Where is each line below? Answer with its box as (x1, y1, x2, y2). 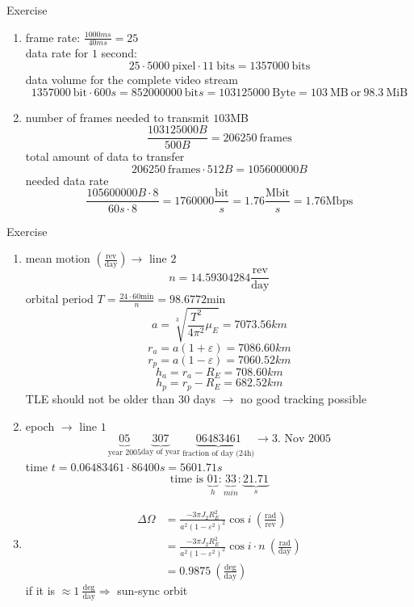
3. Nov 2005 (271, 433, 332, 445)
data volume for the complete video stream (25, 71, 238, 88)
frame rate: (25, 28, 81, 45)
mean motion (25, 250, 90, 267)
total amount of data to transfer (25, 148, 185, 165)
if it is (25, 581, 56, 598)
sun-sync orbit (117, 581, 188, 598)
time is (169, 474, 204, 486)
